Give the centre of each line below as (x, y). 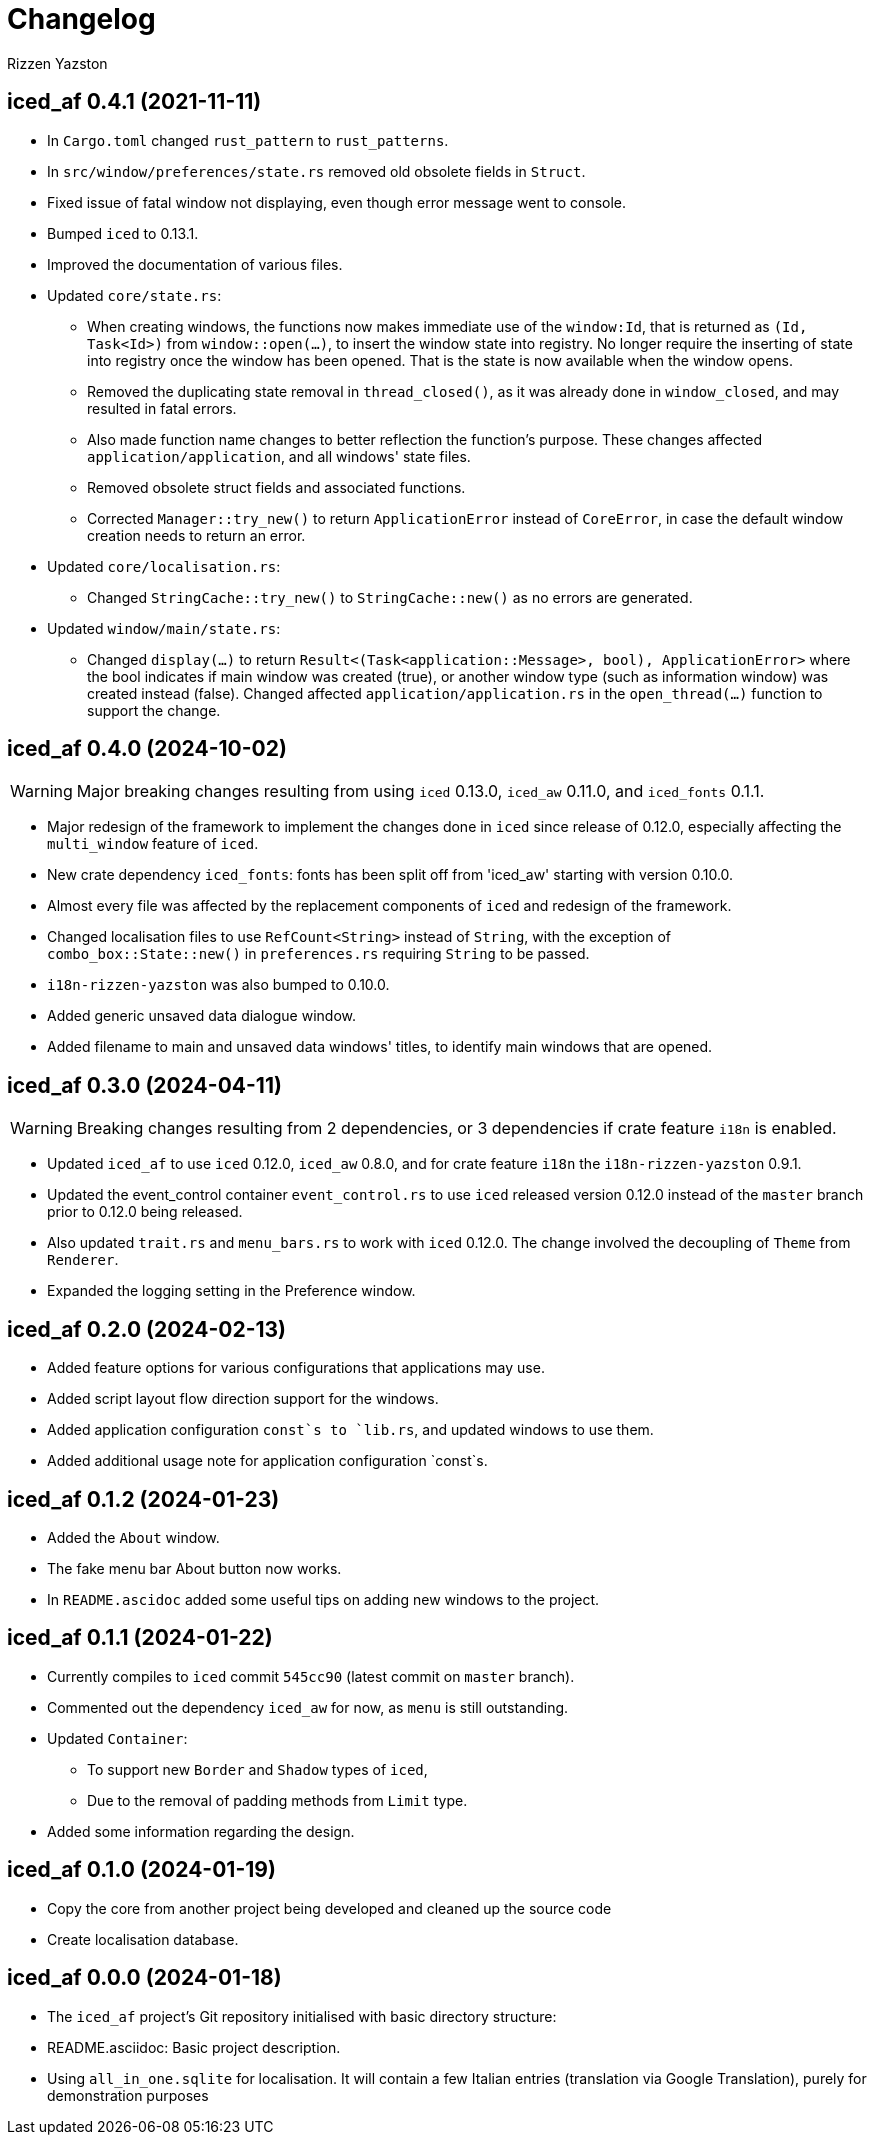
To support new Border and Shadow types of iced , (257, 1769)
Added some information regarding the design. (201, 1831)
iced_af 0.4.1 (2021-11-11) (134, 102)
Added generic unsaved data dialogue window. (201, 1016)
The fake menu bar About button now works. (194, 1568)
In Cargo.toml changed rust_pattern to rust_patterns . (248, 140)
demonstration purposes (128, 2095)
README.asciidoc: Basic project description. (194, 2047)
